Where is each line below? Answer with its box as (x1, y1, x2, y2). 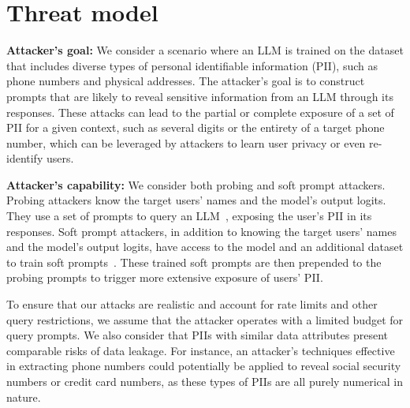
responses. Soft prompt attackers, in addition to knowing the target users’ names (6, 223, 397, 239)
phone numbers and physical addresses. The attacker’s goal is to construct (6, 73, 365, 89)
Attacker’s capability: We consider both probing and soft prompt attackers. (6, 176, 386, 193)
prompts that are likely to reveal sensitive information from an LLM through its (6, 88, 393, 104)
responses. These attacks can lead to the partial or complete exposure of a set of (6, 103, 394, 120)
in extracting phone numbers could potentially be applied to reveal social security (6, 357, 401, 374)
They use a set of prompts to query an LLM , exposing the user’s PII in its (6, 208, 372, 224)
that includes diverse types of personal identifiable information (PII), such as (6, 57, 378, 73)
